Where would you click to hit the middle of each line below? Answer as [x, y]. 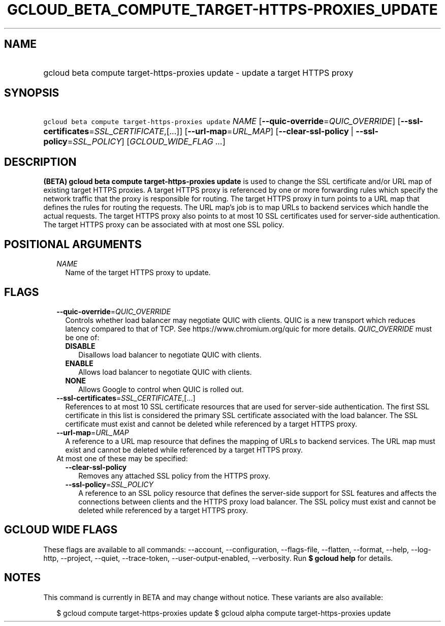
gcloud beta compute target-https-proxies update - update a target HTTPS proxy [198, 72]
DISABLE [80, 346]
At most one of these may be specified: [122, 458]
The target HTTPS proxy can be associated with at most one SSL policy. [164, 225]
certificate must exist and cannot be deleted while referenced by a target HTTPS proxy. [211, 424]
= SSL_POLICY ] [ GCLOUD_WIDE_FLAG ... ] [146, 142]
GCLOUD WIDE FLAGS [61, 530]
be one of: [82, 337]
